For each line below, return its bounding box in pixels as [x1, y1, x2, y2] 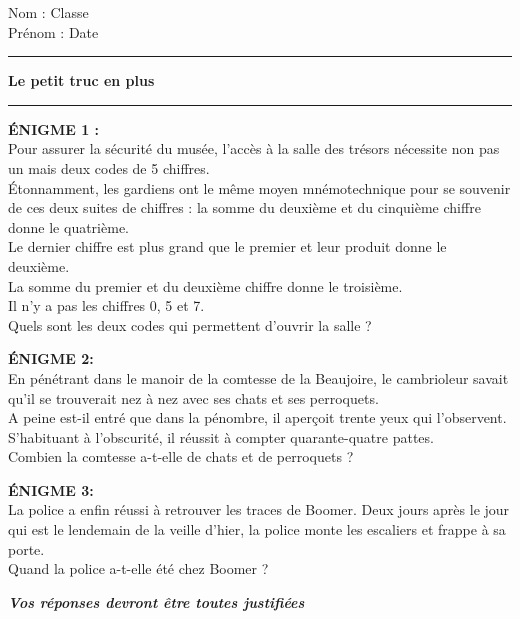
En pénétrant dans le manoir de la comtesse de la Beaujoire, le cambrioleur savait [8, 367, 509, 388]
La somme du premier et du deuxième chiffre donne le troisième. [8, 275, 403, 296]
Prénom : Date [8, 21, 99, 42]
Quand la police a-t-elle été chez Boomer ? [8, 558, 269, 579]
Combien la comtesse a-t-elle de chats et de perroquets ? [8, 446, 354, 467]
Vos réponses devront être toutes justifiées [8, 591, 305, 612]
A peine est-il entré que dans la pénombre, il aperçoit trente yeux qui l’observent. [8, 407, 507, 428]
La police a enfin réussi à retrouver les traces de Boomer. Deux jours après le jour [8, 499, 510, 520]
